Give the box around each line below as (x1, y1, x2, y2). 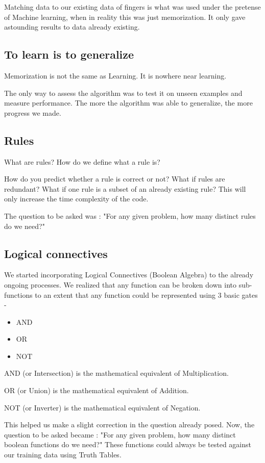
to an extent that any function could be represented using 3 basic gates (35, 289, 258, 300)
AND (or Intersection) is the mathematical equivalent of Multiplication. (4, 368, 229, 378)
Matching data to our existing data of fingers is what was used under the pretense (4, 2, 261, 12)
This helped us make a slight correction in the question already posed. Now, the (4, 419, 255, 430)
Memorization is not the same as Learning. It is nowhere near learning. (4, 70, 227, 81)
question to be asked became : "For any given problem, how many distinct (4, 429, 236, 440)
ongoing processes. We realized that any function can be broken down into (4, 279, 236, 290)
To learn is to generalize (4, 46, 134, 62)
